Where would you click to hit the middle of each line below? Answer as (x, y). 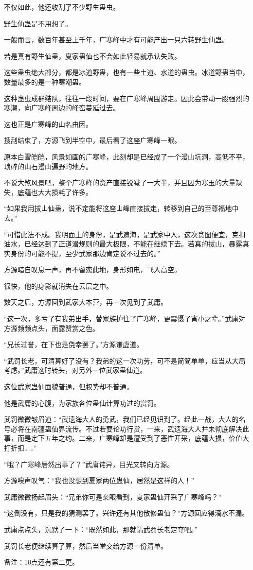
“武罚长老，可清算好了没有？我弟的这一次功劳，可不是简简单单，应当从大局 (125, 360)
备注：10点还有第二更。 (41, 562)
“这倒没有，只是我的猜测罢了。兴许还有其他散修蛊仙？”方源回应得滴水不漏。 (126, 513)
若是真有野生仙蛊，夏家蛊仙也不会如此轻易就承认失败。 (92, 56)
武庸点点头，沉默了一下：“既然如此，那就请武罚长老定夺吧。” (101, 529)
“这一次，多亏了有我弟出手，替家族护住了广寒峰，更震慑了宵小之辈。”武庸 (121, 319)
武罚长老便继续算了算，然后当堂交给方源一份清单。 (86, 545)
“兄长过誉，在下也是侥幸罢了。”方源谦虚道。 (74, 344)
